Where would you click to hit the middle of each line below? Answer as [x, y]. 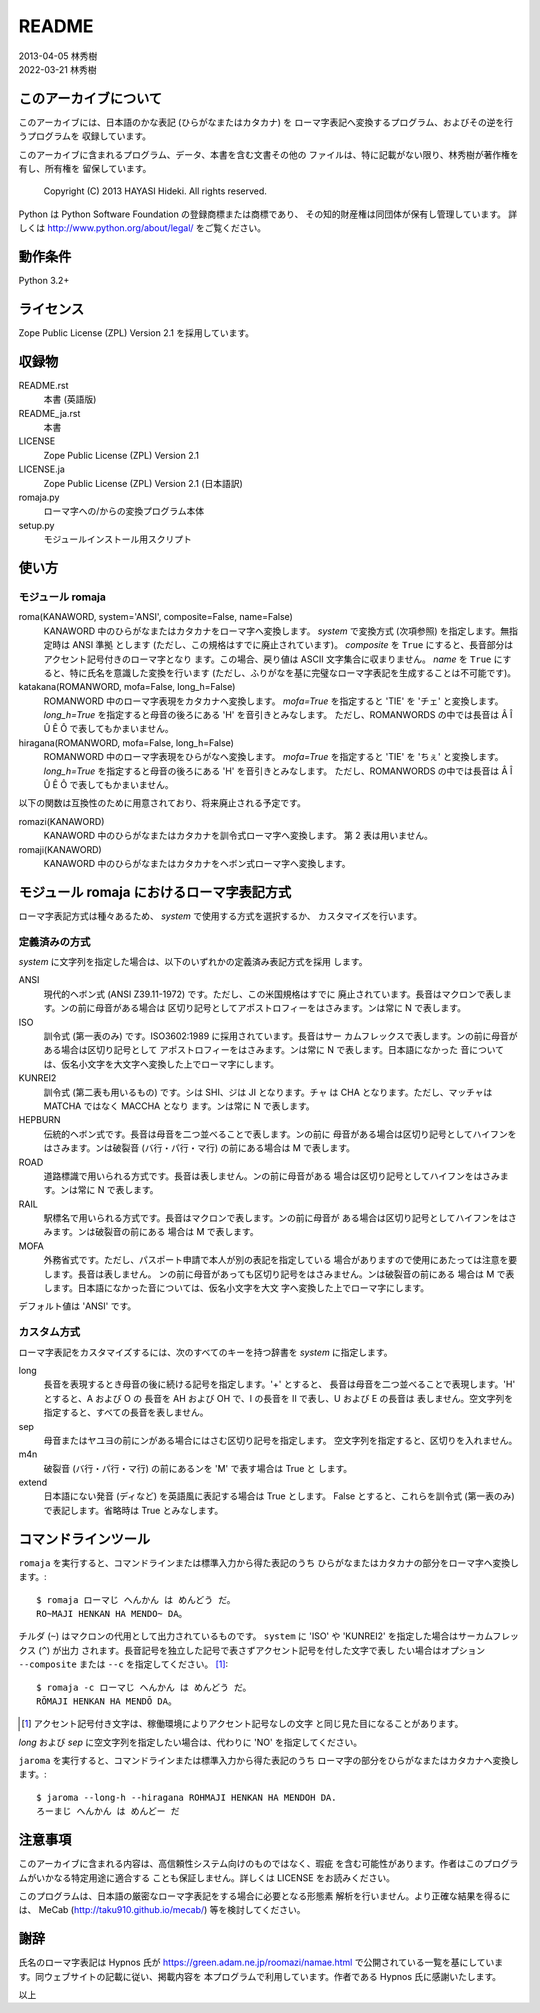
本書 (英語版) [70, 399]
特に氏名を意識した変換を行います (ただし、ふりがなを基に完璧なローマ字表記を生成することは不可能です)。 [293, 672]
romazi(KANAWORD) [61, 821]
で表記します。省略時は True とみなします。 [133, 1510]
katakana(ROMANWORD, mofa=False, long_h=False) [127, 687]
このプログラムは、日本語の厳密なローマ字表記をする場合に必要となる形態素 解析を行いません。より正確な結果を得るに [264, 1896]
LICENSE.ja [41, 469]
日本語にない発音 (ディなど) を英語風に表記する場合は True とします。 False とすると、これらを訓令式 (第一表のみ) [279, 1496]
